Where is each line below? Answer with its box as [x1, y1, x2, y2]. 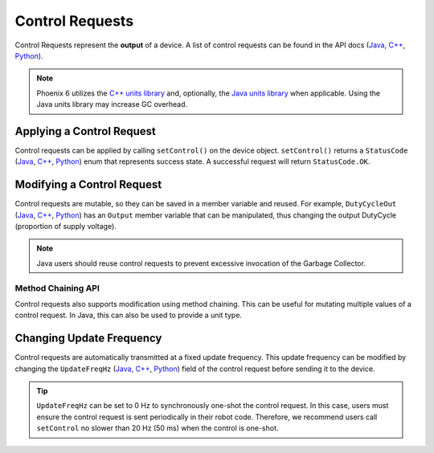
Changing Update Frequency [14, 332, 162, 345]
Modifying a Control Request [14, 178, 162, 192]
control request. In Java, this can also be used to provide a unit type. [14, 310, 243, 320]
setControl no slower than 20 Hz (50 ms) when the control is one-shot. [36, 423, 279, 433]
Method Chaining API [14, 282, 100, 293]
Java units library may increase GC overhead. [36, 100, 188, 109]
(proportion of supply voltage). [14, 222, 117, 231]
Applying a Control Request [14, 124, 156, 138]
